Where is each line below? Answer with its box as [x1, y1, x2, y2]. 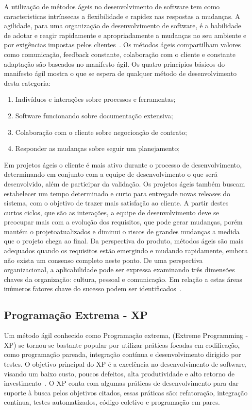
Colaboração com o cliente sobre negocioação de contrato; [15, 127, 187, 137]
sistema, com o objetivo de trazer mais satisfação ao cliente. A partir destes [4, 198, 229, 208]
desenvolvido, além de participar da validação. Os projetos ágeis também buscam [4, 178, 245, 188]
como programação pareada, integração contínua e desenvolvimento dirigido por [4, 349, 241, 359]
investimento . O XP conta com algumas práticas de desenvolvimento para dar [4, 378, 239, 388]
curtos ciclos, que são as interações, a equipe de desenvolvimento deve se [4, 207, 219, 217]
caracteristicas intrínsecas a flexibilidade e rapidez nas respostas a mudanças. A [4, 11, 240, 21]
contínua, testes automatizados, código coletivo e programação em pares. [4, 397, 220, 407]
